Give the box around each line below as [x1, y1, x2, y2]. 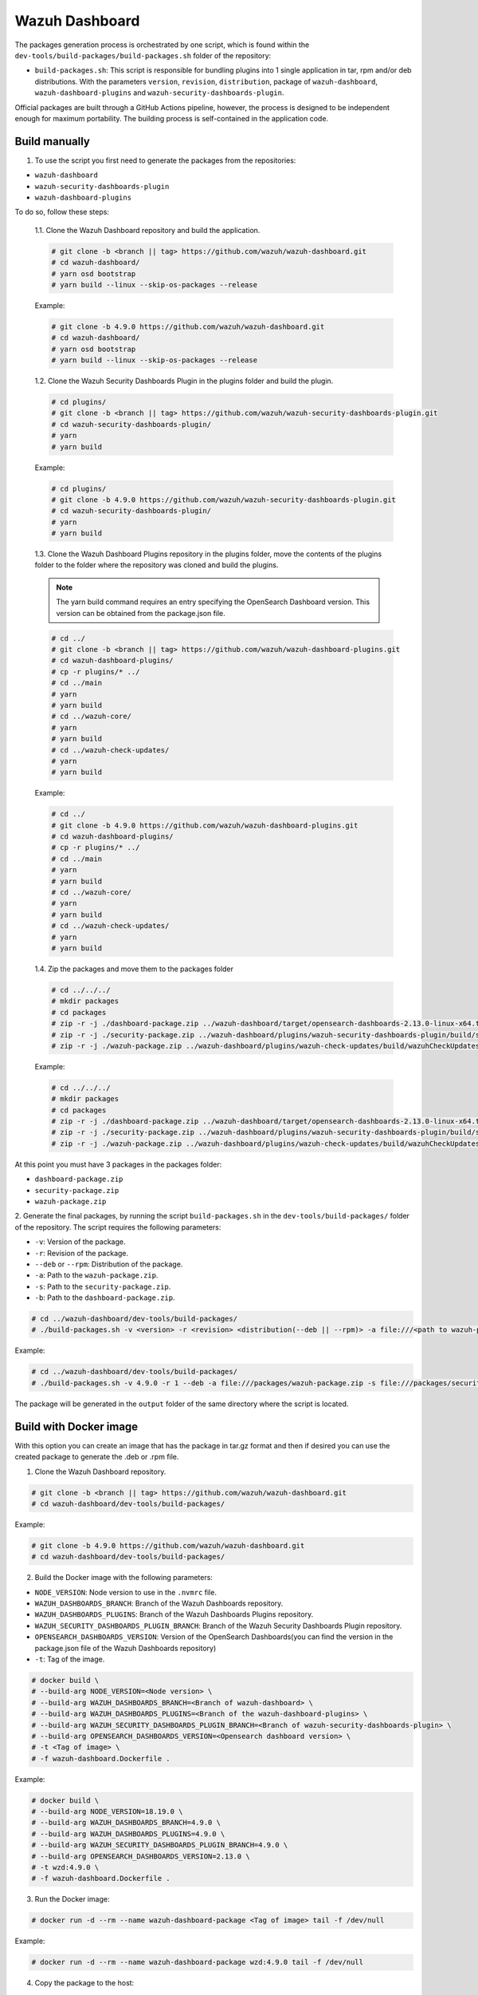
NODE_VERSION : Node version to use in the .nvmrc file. [34, 1587, 217, 1597]
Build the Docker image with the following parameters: [34, 1573, 213, 1582]
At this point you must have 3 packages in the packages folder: [14, 1159, 222, 1169]
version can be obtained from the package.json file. [56, 608, 226, 618]
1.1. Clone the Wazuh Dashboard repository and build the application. [34, 225, 261, 235]
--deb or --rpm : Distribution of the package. [34, 1259, 183, 1269]
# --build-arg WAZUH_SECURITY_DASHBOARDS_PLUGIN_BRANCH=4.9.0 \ [31, 1840, 288, 1850]
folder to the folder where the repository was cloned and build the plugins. [34, 560, 279, 570]
